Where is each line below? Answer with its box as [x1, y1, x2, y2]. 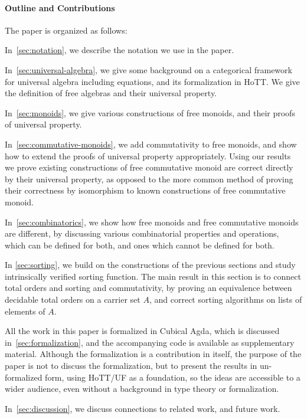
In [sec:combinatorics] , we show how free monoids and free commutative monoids [5, 215, 299, 228]
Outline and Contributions [5, 1, 115, 14]
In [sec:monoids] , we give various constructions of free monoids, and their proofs [5, 106, 295, 119]
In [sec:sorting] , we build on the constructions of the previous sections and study [5, 258, 296, 271]
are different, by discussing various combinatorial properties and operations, [5, 227, 279, 240]
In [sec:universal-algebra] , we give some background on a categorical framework [5, 63, 292, 76]
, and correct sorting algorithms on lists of [149, 293, 302, 306]
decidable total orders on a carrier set [5, 293, 141, 306]
